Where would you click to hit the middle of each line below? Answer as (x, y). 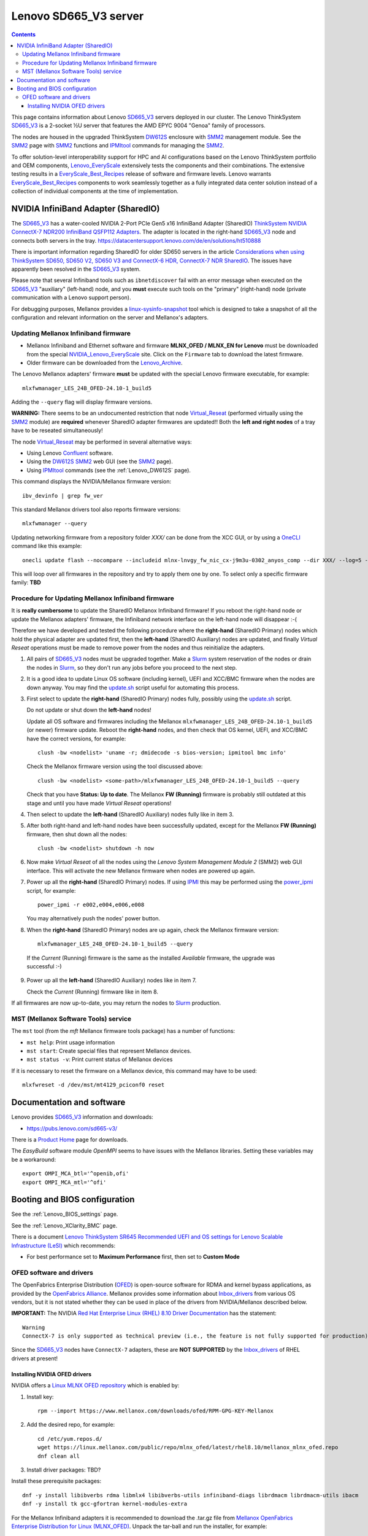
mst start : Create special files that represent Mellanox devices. (109, 1051)
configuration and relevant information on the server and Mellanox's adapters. (110, 317)
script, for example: (51, 890)
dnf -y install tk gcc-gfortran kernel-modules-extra (105, 1504)
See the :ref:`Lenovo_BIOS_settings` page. (65, 1214)
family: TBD (26, 582)
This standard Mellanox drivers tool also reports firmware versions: (96, 509)
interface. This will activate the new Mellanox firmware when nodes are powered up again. (141, 871)
